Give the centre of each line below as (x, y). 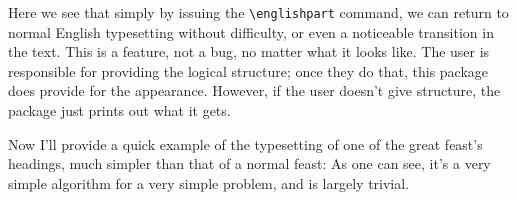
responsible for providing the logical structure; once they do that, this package (248, 70)
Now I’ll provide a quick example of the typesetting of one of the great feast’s (245, 143)
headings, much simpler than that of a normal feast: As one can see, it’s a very (249, 163)
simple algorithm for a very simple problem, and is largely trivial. (209, 182)
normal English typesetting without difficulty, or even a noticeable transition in (251, 31)
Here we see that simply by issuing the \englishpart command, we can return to (258, 12)
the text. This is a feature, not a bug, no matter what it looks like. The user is (249, 51)
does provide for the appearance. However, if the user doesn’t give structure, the (254, 90)
